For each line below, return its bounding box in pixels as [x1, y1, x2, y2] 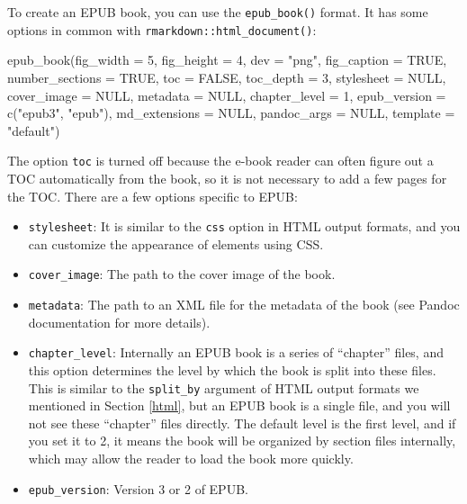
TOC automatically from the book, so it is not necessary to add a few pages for [7, 168, 447, 187]
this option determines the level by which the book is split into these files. [28, 360, 436, 379]
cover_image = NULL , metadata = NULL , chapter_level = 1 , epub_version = [7, 85, 446, 104]
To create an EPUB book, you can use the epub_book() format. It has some [7, 3, 428, 21]
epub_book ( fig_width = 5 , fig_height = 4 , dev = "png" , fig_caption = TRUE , [7, 50, 447, 69]
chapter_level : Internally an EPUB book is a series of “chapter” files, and [28, 343, 444, 362]
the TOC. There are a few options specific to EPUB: [7, 186, 298, 205]
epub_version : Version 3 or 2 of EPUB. [28, 479, 248, 498]
